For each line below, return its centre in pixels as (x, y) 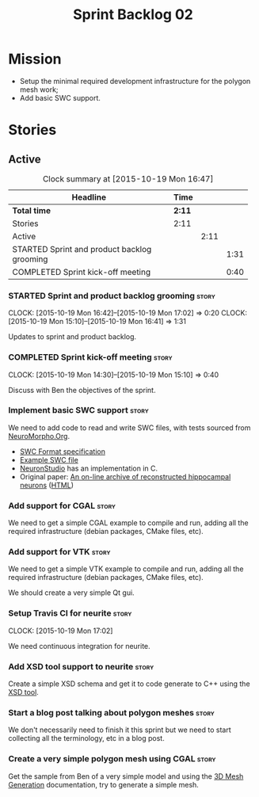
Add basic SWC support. (60, 97)
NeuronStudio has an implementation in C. (89, 468)
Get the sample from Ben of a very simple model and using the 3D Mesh (126, 776)
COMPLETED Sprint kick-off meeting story (90, 357)
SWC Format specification (62, 451)
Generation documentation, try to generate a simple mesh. (104, 784)
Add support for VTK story (59, 552)
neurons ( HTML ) (46, 485)
